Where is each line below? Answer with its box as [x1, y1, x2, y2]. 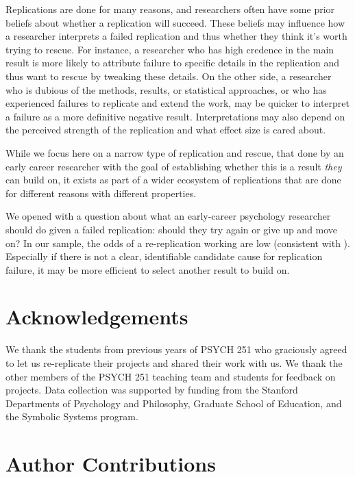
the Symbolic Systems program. [5, 409, 138, 424]
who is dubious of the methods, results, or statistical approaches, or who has [5, 82, 327, 96]
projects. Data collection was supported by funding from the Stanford [5, 383, 298, 397]
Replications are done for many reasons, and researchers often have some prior [5, 2, 335, 16]
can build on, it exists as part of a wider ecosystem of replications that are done [5, 172, 341, 187]
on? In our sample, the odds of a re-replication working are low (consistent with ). [5, 235, 350, 250]
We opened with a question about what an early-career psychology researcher [5, 209, 331, 223]
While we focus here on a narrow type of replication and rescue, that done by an [5, 145, 344, 159]
